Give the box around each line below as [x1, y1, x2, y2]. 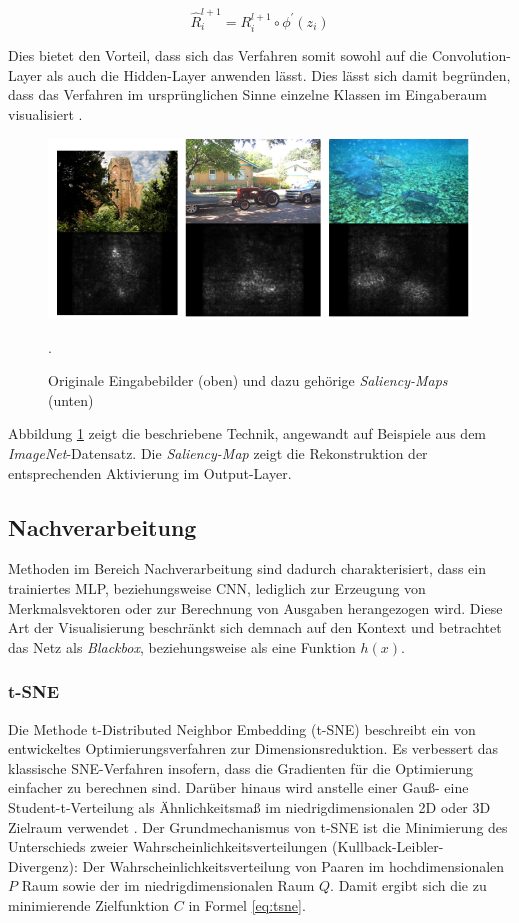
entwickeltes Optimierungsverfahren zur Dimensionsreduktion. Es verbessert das [8, 738, 499, 759]
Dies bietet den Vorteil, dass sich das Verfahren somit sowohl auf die [8, 45, 428, 66]
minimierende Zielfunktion [8, 895, 170, 915]
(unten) [48, 389, 94, 410]
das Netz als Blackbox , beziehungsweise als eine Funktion [8, 636, 356, 657]
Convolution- [431, 45, 511, 66]
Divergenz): [8, 855, 78, 876]
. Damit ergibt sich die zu [330, 875, 487, 896]
